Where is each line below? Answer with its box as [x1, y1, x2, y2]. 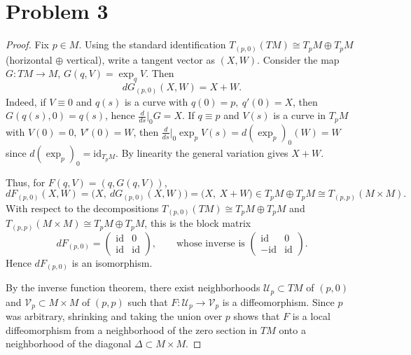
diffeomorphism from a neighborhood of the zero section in [6, 322, 258, 337]
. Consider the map [257, 52, 340, 67]
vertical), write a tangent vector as [66, 52, 215, 67]
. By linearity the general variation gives [116, 145, 288, 160]
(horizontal [6, 52, 53, 67]
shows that [233, 309, 280, 323]
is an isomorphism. [71, 255, 153, 270]
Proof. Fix [6, 37, 49, 52]
